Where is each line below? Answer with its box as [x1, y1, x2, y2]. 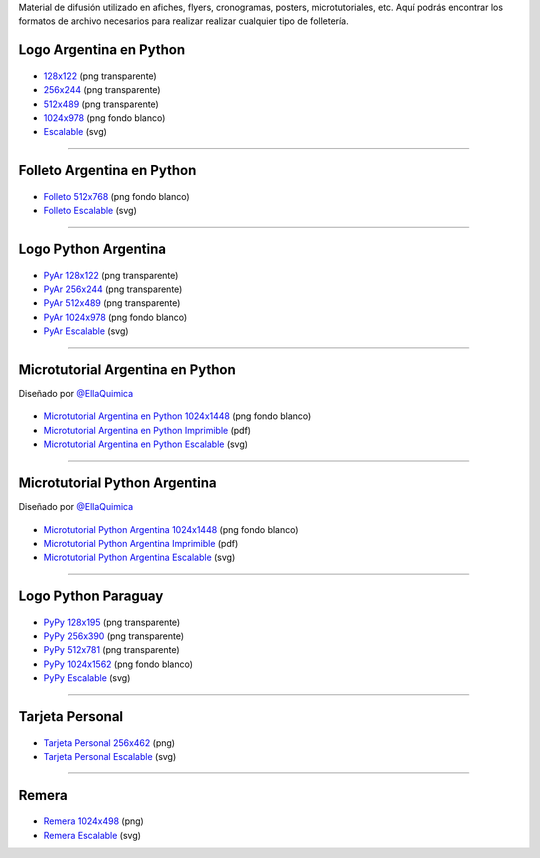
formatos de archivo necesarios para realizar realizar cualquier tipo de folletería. [18, 15, 349, 27]
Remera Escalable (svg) [43, 829, 142, 841]
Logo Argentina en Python [18, 41, 185, 59]
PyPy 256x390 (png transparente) [43, 630, 185, 642]
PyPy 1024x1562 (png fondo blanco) [43, 658, 194, 670]
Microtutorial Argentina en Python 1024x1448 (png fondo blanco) [43, 410, 312, 422]
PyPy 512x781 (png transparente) [43, 644, 180, 656]
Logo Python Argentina [18, 240, 167, 257]
